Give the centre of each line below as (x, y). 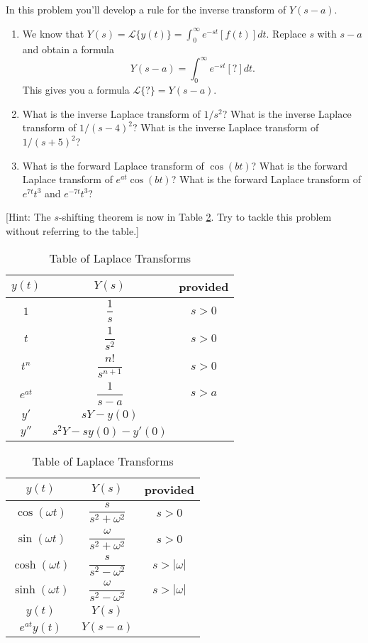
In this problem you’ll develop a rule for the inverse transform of (146, 9)
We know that (53, 33)
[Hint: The (28, 217)
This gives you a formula (76, 90)
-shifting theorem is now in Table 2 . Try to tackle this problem (195, 217)
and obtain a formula (68, 49)
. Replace (286, 33)
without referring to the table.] (72, 231)
